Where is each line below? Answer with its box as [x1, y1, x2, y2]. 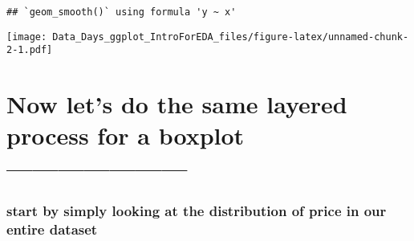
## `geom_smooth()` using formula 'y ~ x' [6, 6, 237, 18]
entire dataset [6, 219, 98, 239]
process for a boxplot [6, 119, 245, 152]
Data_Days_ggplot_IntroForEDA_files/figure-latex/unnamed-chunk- [52, 31, 409, 43]
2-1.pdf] [6, 44, 53, 56]
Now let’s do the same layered [6, 88, 347, 120]
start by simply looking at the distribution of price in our [6, 200, 387, 220]
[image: [6, 31, 47, 43]
